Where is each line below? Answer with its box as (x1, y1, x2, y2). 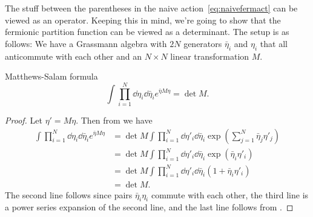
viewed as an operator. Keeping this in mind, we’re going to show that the (5, 13, 281, 26)
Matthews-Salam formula (5, 70, 98, 83)
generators (183, 37, 222, 49)
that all (260, 37, 288, 49)
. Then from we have (76, 113, 153, 126)
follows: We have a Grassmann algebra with (5, 37, 167, 49)
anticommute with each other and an (5, 49, 142, 62)
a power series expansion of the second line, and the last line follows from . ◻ (5, 201, 294, 213)
